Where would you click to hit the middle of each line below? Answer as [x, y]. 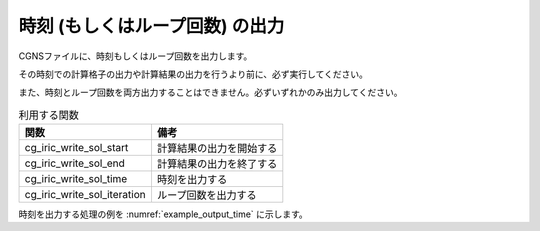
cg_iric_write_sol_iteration [85, 195]
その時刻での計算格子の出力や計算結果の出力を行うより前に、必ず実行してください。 [193, 74]
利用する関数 [49, 115]
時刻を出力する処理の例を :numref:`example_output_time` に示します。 [163, 214]
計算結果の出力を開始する [217, 148]
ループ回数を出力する [206, 195]
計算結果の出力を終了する [217, 164]
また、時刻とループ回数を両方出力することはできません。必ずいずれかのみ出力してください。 [210, 92]
